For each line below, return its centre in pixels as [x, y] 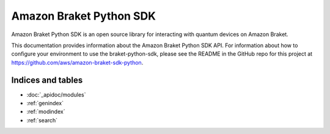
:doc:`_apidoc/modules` [56, 94]
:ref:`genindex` [45, 103]
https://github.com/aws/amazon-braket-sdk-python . [77, 62]
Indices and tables [47, 80]
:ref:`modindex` [46, 112]
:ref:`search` [42, 120]
